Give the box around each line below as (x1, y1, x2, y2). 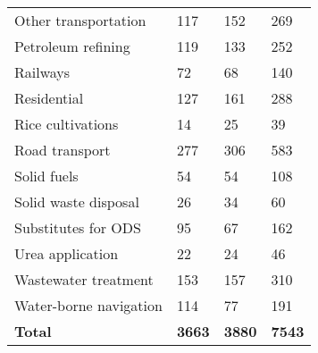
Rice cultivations (14, 113, 119, 134)
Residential (14, 88, 84, 108)
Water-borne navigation (14, 295, 163, 315)
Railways (14, 62, 71, 82)
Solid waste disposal (14, 191, 139, 212)
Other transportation (14, 10, 146, 30)
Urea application (14, 243, 119, 264)
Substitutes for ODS (14, 217, 141, 238)
